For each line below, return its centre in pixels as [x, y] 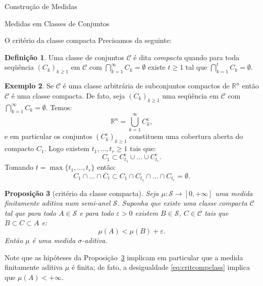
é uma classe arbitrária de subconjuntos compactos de [146, 86]
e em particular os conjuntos [48, 136]
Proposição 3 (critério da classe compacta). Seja [82, 193]
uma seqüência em [190, 95]
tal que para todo [31, 212]
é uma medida [54, 240]
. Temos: [59, 107]
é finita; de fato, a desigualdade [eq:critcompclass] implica [161, 267]
